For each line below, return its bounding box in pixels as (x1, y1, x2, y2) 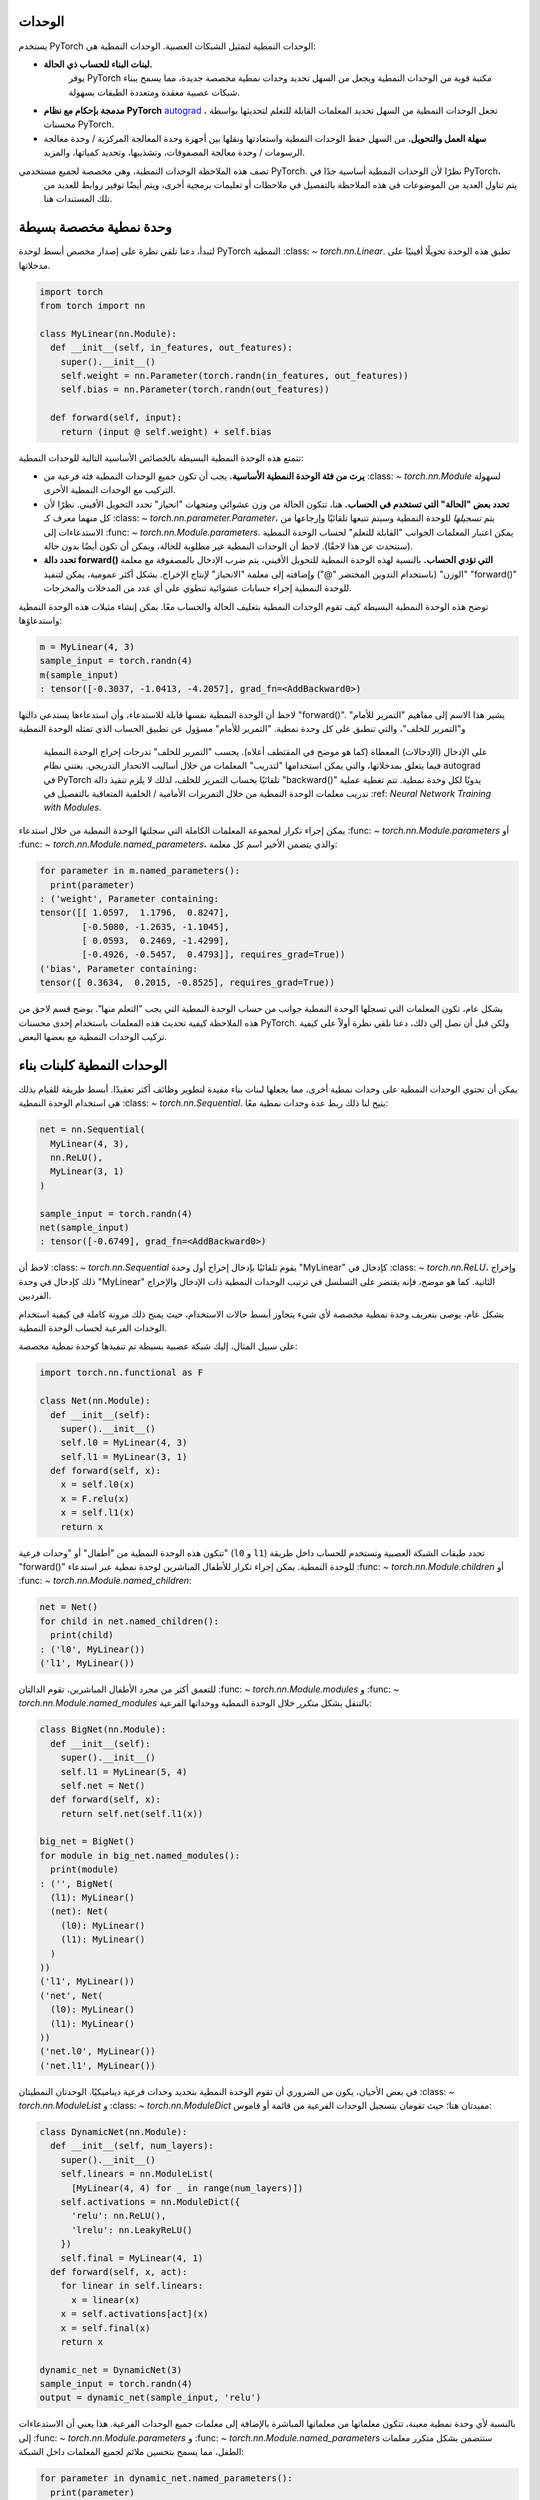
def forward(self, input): (50, 412, 183, 424)
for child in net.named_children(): (39, 1615, 220, 1627)
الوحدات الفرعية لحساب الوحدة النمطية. (18, 1321, 167, 1334)
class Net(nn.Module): (39, 1395, 151, 1407)
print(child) (50, 1630, 114, 1641)
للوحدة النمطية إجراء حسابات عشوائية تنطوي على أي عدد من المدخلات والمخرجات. (43, 582, 352, 594)
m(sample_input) (39, 669, 120, 680)
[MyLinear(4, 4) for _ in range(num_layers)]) (71, 2182, 304, 2194)
